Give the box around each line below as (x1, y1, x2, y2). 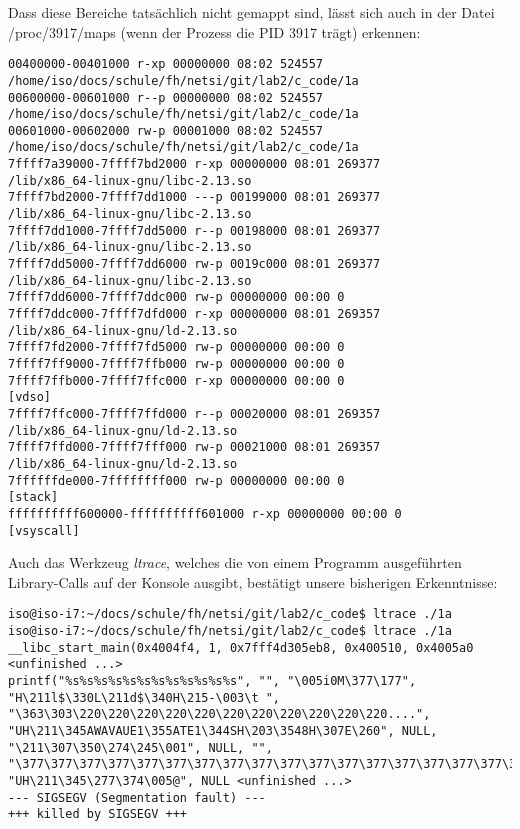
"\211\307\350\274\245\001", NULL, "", (8, 740, 273, 755)
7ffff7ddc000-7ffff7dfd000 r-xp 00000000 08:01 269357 (8, 307, 381, 322)
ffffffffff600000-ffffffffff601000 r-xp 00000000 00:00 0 (8, 506, 402, 521)
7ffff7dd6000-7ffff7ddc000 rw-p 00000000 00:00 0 (8, 290, 345, 305)
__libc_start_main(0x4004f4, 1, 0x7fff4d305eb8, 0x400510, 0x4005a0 (8, 640, 474, 655)
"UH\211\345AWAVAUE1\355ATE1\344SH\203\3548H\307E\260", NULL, (8, 724, 438, 738)
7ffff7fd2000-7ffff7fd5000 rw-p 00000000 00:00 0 (8, 340, 345, 355)
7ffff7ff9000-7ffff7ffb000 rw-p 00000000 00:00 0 (8, 357, 345, 371)
